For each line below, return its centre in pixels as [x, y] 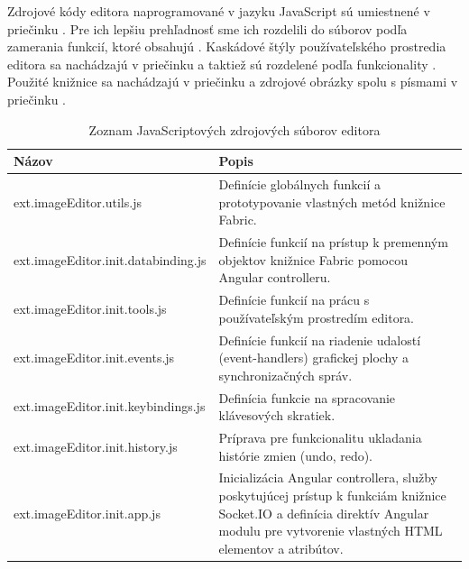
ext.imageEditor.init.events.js [94, 358]
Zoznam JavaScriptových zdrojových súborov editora [234, 129]
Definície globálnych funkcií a [299, 184]
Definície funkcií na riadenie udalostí [320, 340]
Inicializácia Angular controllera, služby [328, 477]
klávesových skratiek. [277, 415]
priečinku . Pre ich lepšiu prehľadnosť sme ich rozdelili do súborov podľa [207, 28]
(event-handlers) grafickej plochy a [314, 358]
